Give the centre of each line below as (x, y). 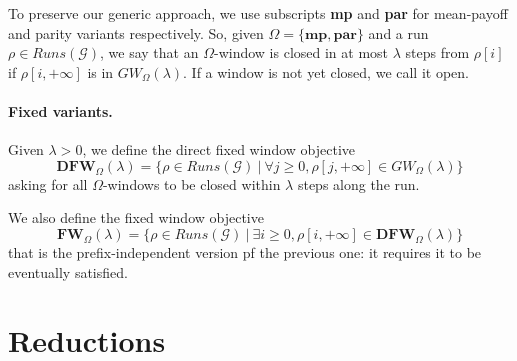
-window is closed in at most (301, 52)
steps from (437, 52)
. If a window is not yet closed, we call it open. (326, 71)
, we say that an (149, 52)
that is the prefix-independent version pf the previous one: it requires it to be (245, 251)
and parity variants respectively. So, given (136, 32)
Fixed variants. (60, 110)
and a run (398, 32)
